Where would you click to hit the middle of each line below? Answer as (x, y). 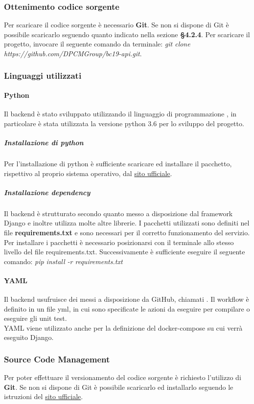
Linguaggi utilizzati (43, 75)
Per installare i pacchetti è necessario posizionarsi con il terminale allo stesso (119, 242)
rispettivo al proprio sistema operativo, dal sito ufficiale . (88, 173)
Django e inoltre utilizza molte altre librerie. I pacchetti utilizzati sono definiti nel (127, 223)
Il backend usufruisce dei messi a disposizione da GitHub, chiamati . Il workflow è (127, 299)
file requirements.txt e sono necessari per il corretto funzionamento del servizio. (127, 232)
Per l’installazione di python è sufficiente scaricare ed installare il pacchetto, (118, 163)
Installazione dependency (47, 192)
